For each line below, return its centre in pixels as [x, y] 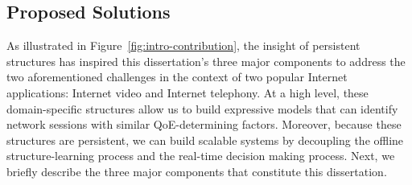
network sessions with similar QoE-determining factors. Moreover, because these [204, 124]
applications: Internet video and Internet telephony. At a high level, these [187, 92]
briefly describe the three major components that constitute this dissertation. [197, 171]
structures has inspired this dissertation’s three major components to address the [206, 61]
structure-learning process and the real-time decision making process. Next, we [201, 156]
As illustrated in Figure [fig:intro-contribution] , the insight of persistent [183, 45]
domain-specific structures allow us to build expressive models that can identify [202, 108]
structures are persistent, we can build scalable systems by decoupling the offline [205, 140]
